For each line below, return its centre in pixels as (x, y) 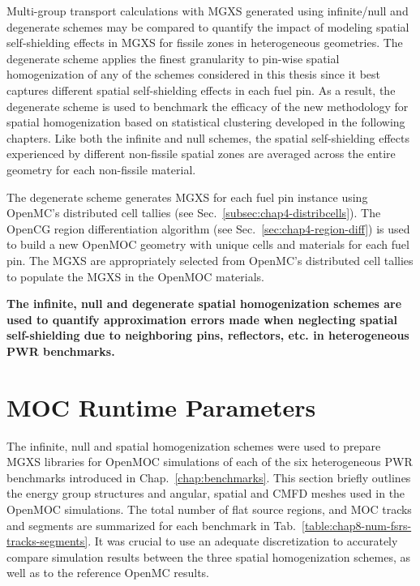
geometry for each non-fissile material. (101, 169)
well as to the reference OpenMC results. (108, 573)
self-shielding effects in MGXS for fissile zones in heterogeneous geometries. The (205, 43)
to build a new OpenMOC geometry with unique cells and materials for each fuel (208, 244)
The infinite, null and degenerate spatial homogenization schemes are (204, 304)
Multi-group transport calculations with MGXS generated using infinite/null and (208, 11)
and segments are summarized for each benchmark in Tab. (151, 525)
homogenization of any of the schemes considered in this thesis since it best (194, 74)
